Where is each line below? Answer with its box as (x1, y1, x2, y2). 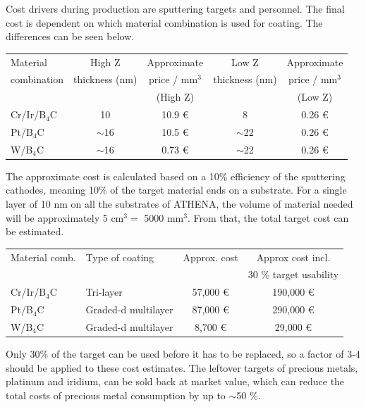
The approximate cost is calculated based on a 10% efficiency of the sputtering (6, 168, 346, 183)
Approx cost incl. (256, 249, 331, 264)
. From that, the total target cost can (187, 210, 349, 225)
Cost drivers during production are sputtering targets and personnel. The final (6, 1, 345, 15)
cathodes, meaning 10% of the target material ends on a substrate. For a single (6, 182, 347, 197)
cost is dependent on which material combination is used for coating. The (6, 15, 323, 30)
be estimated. (6, 224, 64, 239)
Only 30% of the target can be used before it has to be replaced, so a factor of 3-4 (6, 346, 360, 361)
